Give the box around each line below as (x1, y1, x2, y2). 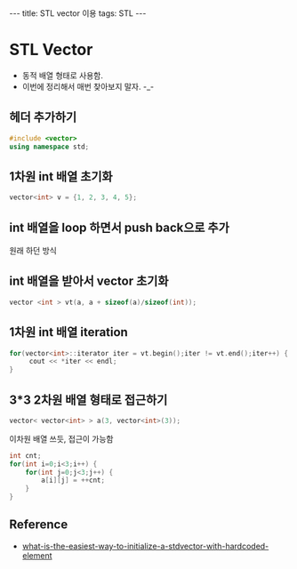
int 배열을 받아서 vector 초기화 (9, 274, 169, 289)
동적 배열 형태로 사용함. (21, 69, 104, 81)
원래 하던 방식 (9, 245, 58, 255)
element (21, 549, 52, 561)
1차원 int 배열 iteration (9, 325, 129, 340)
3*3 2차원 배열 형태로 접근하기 (9, 392, 168, 407)
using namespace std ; (9, 142, 90, 151)
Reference (9, 517, 68, 533)
